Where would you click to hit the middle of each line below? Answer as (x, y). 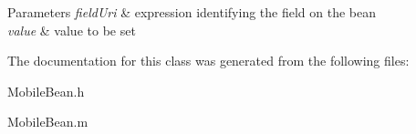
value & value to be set (72, 30)
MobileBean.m (48, 122)
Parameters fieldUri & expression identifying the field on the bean (192, 12)
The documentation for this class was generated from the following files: (208, 61)
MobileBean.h (46, 91)
